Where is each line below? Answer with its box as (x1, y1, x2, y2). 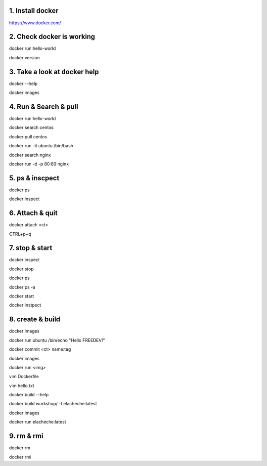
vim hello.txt (9, 382, 35, 388)
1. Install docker (9, 6, 59, 15)
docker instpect (9, 302, 42, 308)
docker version (9, 54, 40, 60)
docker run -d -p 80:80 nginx (9, 161, 69, 167)
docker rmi (9, 454, 32, 460)
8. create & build (9, 315, 60, 324)
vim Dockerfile (9, 374, 39, 380)
